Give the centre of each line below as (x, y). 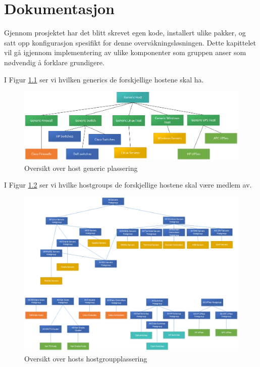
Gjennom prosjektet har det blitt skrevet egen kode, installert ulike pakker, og (125, 33)
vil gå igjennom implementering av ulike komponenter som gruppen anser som (125, 52)
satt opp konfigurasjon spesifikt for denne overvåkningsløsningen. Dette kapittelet (130, 42)
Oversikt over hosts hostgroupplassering (86, 358)
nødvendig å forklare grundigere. (54, 62)
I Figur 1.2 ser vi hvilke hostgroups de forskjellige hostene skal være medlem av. (128, 185)
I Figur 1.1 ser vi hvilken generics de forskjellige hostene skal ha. (104, 79)
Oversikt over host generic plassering (81, 168)
